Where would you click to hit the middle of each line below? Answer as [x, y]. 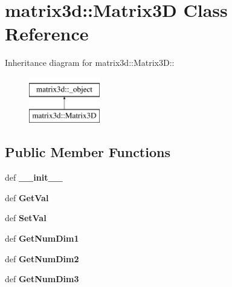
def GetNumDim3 [42, 279]
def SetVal [26, 218]
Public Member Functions [88, 152]
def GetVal [27, 197]
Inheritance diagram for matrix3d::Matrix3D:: [90, 63]
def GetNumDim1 [42, 238]
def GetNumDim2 [42, 258]
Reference [47, 34]
